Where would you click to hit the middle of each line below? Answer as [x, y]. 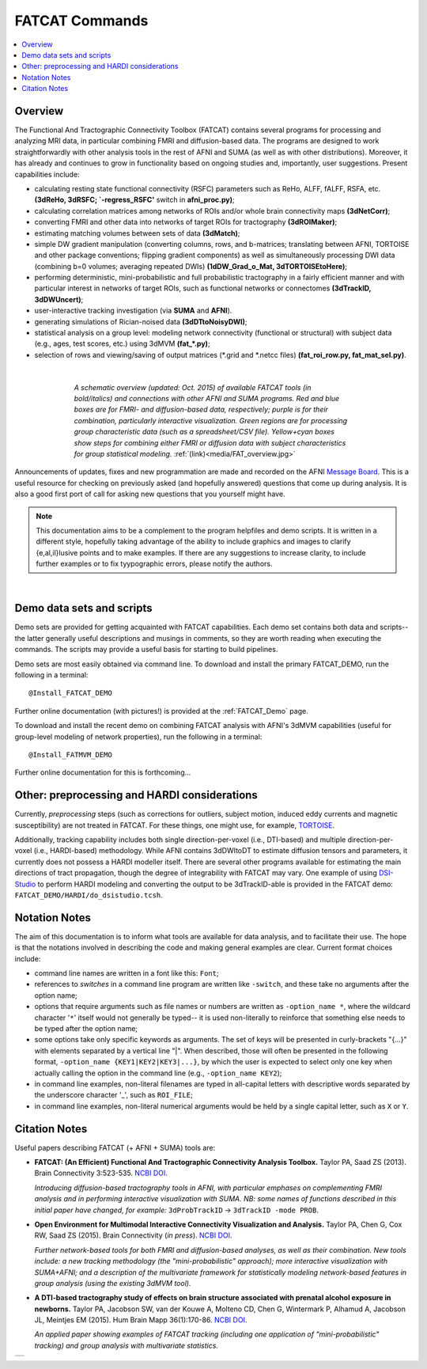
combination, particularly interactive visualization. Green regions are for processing [211, 420]
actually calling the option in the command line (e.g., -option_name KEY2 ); [158, 1073]
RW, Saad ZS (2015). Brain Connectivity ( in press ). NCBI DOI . [133, 1235]
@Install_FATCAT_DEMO [70, 693]
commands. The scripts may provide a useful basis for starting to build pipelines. [146, 650]
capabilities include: [47, 174]
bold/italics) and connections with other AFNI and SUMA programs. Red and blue [207, 398]
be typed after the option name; [86, 1028]
